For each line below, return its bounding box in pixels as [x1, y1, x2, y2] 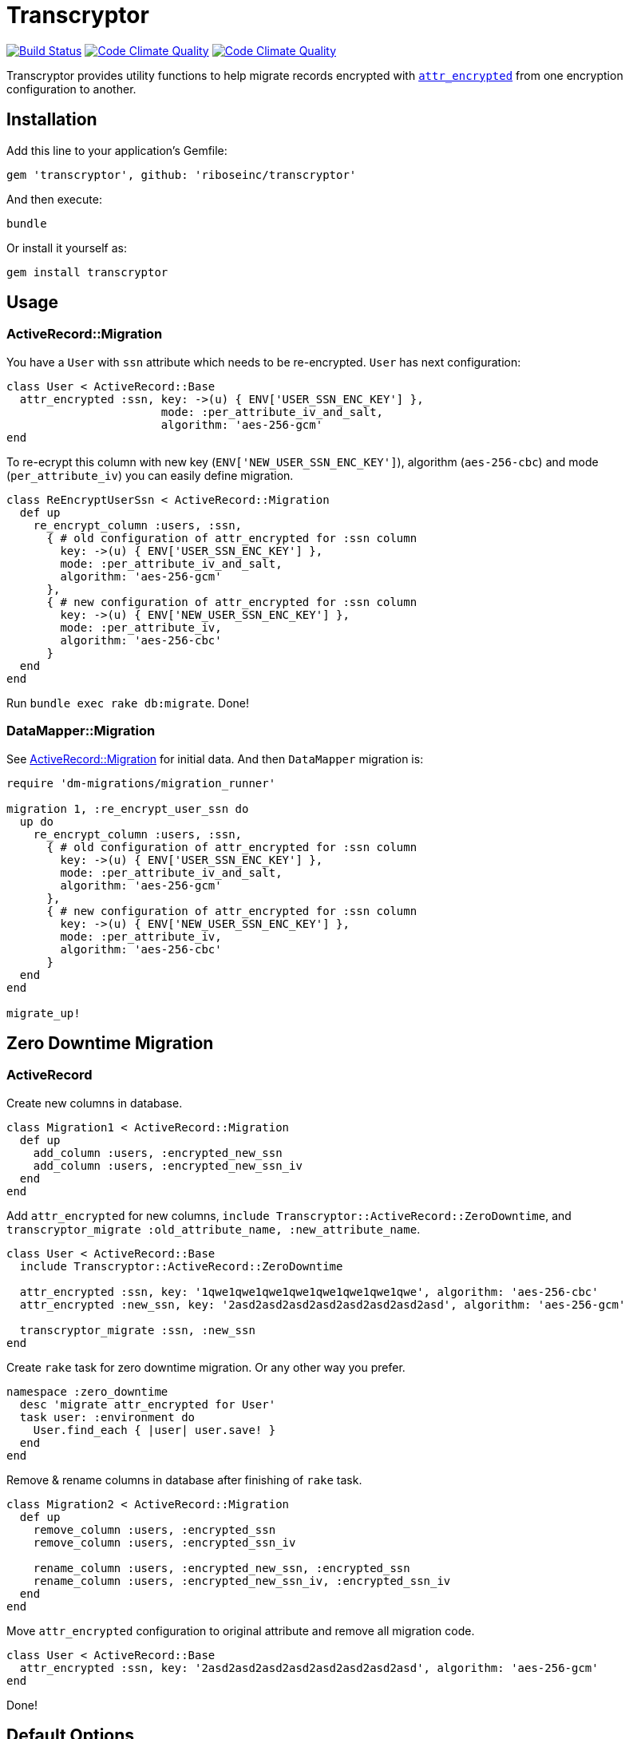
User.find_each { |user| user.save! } [33, 1423, 276, 1436]
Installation [6, 109, 97, 130]
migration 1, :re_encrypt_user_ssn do [6, 802, 249, 815]
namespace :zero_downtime [6, 1384, 168, 1398]
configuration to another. [6, 81, 136, 96]
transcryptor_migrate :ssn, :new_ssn [19, 1323, 255, 1337]
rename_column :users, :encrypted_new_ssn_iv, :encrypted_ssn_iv [33, 1574, 451, 1587]
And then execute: [6, 192, 102, 206]
